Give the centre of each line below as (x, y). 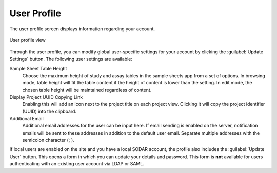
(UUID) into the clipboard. (50, 111)
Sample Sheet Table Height (38, 69)
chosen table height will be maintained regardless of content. (87, 90)
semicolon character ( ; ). (48, 140)
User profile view (27, 40)
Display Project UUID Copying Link (46, 97)
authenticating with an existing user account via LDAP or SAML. (77, 164)
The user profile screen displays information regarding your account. (82, 29)
